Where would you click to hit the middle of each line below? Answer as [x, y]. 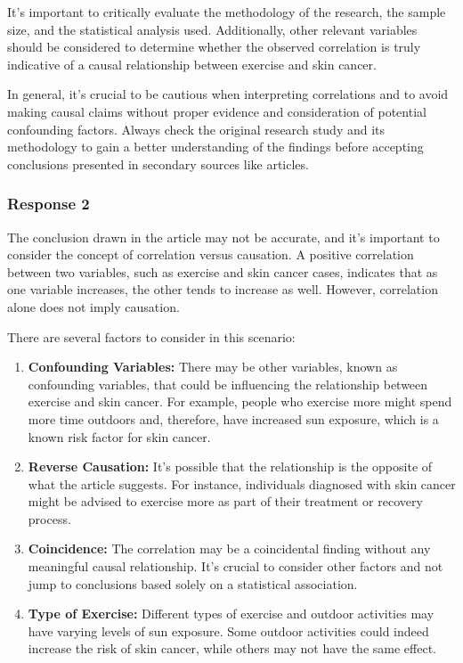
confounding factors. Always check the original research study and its [196, 129]
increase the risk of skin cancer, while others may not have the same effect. [232, 648]
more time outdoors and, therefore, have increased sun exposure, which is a [233, 418]
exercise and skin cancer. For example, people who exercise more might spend [240, 401]
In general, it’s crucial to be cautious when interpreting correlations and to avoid [228, 94]
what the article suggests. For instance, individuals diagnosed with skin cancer [242, 483]
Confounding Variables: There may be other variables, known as [213, 367]
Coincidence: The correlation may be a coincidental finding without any [229, 548]
